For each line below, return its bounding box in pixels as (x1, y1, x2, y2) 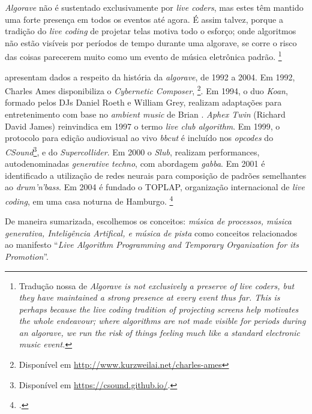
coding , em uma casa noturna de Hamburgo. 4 (5, 193, 173, 207)
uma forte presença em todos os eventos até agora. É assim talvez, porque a (5, 13, 283, 25)
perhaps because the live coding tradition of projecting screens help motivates (19, 302, 299, 315)
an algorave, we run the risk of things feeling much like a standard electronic (19, 326, 301, 338)
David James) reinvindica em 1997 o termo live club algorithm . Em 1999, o (5, 119, 280, 132)
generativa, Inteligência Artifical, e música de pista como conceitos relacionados (5, 226, 298, 239)
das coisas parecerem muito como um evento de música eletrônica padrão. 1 (5, 49, 282, 63)
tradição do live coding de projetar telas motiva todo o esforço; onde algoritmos (5, 25, 296, 37)
